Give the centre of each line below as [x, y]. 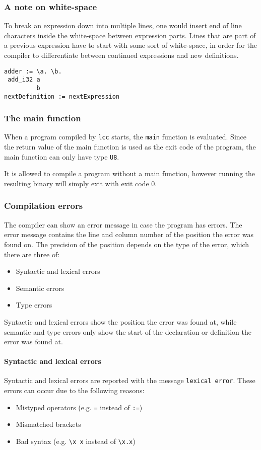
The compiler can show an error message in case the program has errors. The [123, 224]
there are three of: [32, 254]
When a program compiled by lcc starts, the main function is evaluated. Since [125, 137]
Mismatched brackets [48, 424]
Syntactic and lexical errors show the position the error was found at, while [120, 321]
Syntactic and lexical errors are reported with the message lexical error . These [130, 380]
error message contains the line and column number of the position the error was [129, 234]
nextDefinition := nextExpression [62, 96]
